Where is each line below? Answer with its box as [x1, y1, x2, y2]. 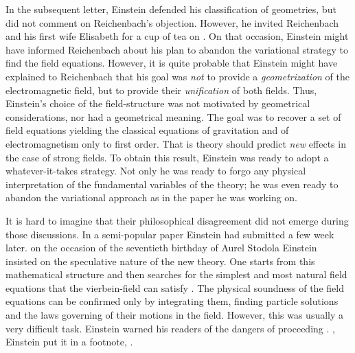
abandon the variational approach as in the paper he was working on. [5, 190, 298, 205]
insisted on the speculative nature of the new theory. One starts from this [5, 253, 315, 268]
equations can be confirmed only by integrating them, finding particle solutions [5, 294, 339, 308]
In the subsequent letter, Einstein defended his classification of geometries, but [5, 2, 336, 16]
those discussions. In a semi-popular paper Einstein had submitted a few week [5, 227, 334, 241]
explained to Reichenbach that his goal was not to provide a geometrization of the [5, 69, 350, 83]
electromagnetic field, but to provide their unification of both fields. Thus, [5, 82, 317, 97]
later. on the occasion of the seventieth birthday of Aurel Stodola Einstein [5, 240, 317, 255]
